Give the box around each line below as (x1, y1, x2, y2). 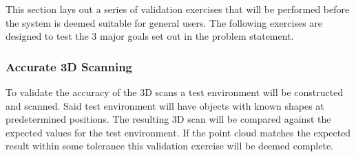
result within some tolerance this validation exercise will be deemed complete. (6, 138, 333, 153)
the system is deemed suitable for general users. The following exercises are (6, 15, 323, 29)
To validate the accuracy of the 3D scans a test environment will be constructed (6, 85, 344, 99)
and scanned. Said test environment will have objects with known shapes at (6, 98, 324, 112)
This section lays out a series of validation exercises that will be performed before (6, 2, 350, 16)
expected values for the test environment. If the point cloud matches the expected (6, 125, 351, 139)
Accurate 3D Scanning (6, 58, 133, 75)
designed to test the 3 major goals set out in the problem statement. (6, 29, 294, 43)
